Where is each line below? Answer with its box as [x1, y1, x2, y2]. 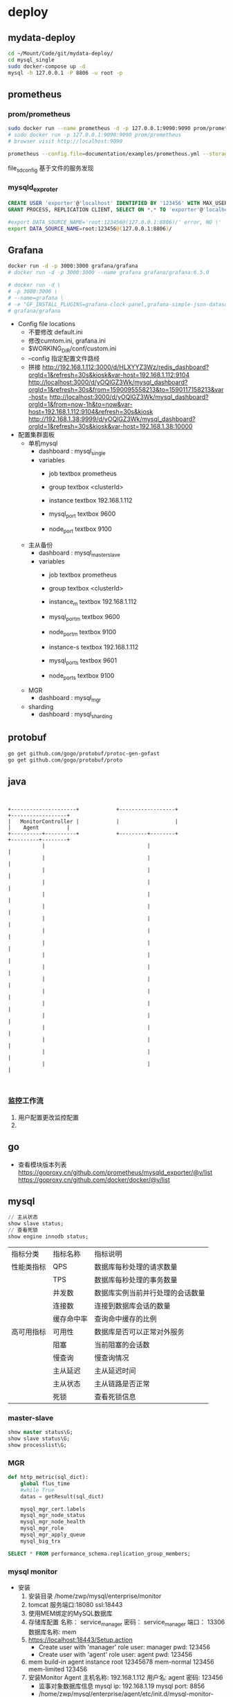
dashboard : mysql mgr [38, 694, 102, 703]
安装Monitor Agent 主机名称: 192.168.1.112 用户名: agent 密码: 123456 [28, 1673, 223, 1681]
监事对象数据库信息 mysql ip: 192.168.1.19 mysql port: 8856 [38, 1682, 205, 1690]
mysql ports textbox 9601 [48, 656, 117, 666]
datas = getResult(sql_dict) [20, 1493, 104, 1500]
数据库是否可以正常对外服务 [94, 1327, 185, 1336]
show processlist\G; [8, 1442, 68, 1448]
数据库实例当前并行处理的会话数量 [94, 1288, 206, 1298]
